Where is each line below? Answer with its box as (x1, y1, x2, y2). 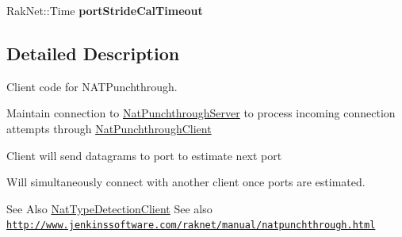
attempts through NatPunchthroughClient (6, 120, 212, 136)
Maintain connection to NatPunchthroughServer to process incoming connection (6, 105, 396, 121)
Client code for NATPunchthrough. (6, 78, 178, 94)
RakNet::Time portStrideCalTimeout (6, 2, 203, 18)
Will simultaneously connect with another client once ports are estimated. (6, 174, 366, 190)
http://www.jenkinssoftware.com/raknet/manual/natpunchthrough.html (6, 220, 376, 231)
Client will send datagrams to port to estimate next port (6, 147, 282, 163)
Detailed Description (6, 40, 180, 65)
